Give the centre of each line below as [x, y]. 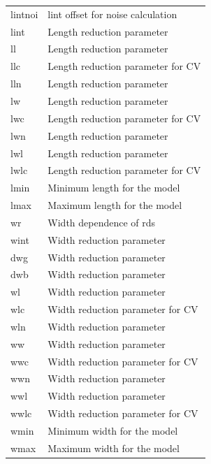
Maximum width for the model [114, 448]
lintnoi [24, 14]
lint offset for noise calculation [112, 14]
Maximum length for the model [115, 205]
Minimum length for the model [114, 188]
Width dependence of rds [102, 222]
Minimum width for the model [113, 430]
